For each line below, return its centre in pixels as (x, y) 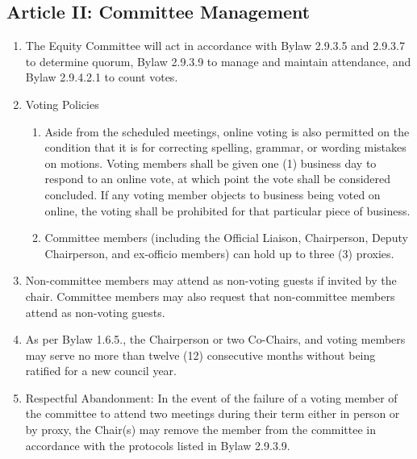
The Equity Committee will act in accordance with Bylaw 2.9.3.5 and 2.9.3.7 (215, 46)
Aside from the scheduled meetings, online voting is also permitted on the (227, 131)
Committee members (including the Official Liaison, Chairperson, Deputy (226, 238)
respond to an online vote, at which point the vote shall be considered (218, 179)
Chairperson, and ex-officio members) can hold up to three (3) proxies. (219, 253)
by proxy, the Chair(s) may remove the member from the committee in (201, 430)
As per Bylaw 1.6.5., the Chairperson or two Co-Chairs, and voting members (215, 339)
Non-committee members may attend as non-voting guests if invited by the (211, 280)
